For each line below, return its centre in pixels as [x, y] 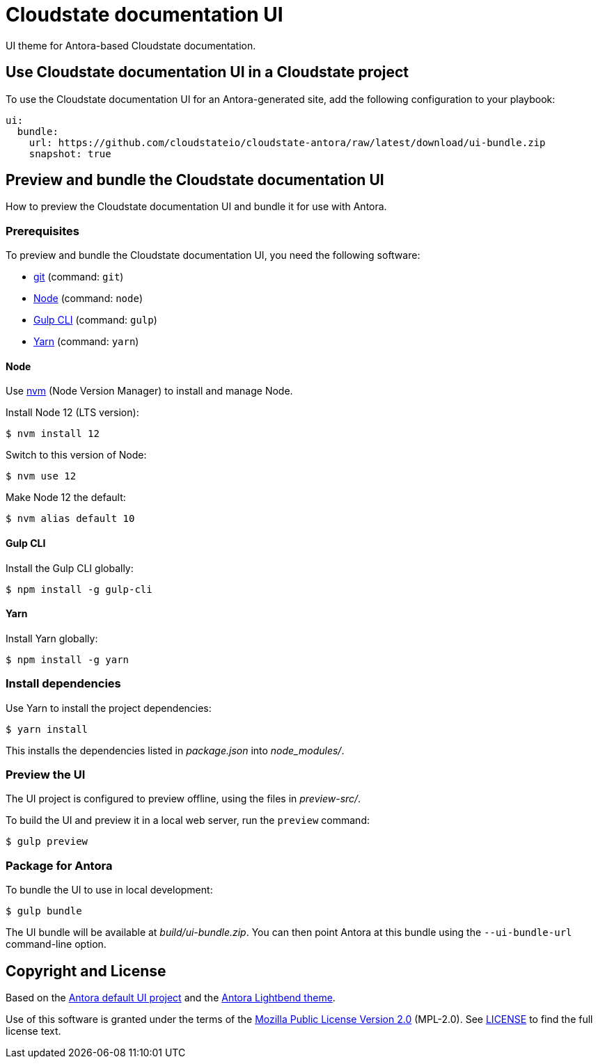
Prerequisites [42, 231]
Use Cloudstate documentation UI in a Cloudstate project [207, 72]
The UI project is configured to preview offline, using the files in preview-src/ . [183, 799]
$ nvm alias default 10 [70, 519]
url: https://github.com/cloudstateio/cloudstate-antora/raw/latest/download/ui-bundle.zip [287, 142]
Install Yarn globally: [52, 638]
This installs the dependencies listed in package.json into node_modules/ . [175, 750]
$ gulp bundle [44, 911]
